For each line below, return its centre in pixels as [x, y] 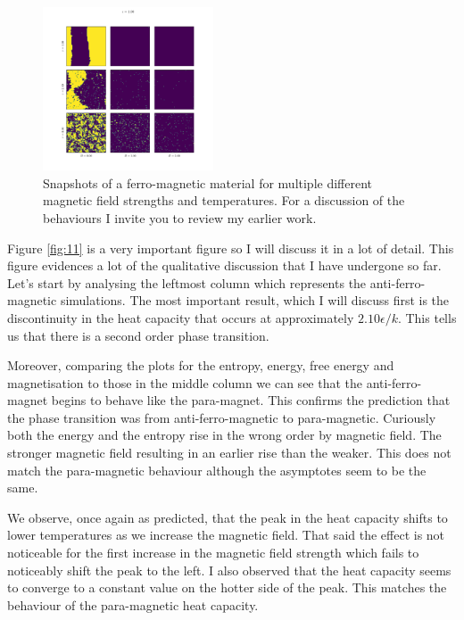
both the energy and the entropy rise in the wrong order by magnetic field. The [224, 435]
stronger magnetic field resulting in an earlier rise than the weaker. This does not [229, 453]
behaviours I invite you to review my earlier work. [180, 217]
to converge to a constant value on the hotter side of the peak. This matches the [227, 587]
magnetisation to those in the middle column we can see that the [185, 382]
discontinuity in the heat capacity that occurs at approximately [181, 317]
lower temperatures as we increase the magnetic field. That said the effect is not [226, 535]
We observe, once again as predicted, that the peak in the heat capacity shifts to [228, 517]
